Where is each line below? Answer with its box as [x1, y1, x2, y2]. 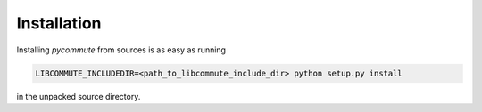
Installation [16, 13, 102, 33]
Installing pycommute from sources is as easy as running [16, 44, 227, 55]
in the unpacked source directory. [16, 91, 141, 101]
